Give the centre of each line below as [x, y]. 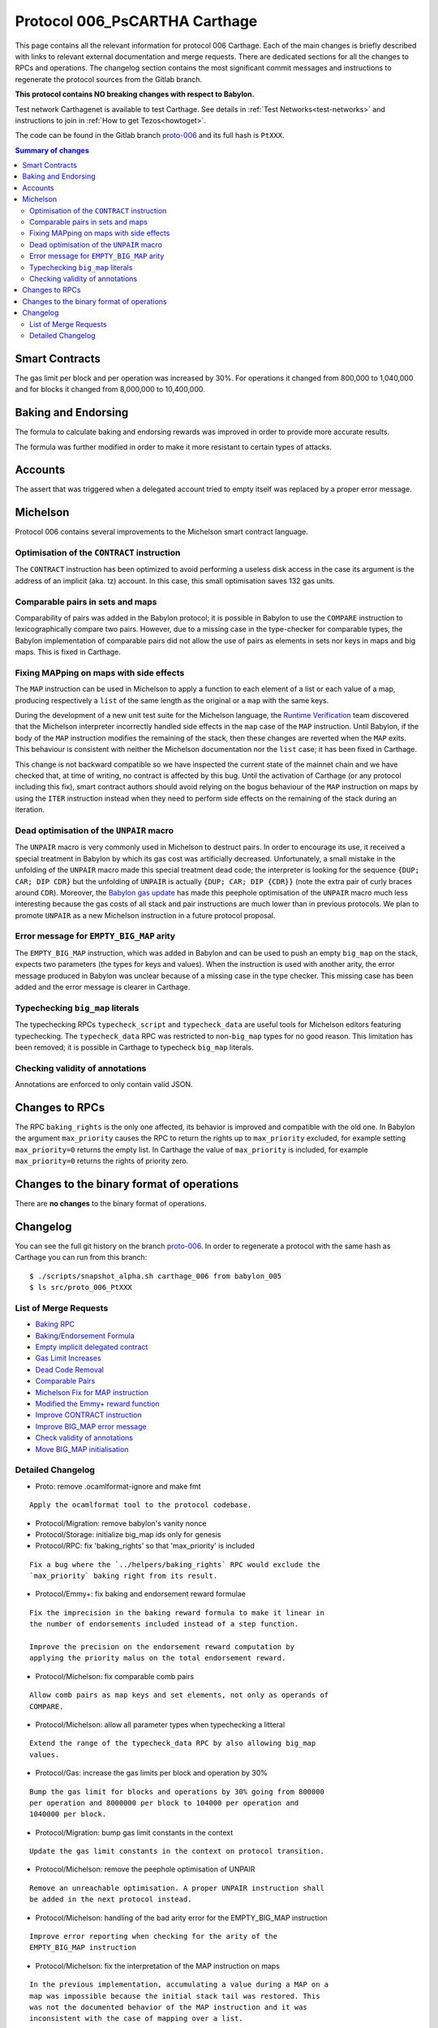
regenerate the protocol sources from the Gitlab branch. [109, 79]
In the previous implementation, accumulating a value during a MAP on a [179, 1985]
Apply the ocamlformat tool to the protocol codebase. [141, 1505]
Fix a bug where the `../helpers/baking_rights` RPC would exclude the [175, 1564]
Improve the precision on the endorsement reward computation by [162, 1647]
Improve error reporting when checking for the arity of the [153, 1936]
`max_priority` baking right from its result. [124, 1576]
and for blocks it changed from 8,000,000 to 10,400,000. [110, 389]
